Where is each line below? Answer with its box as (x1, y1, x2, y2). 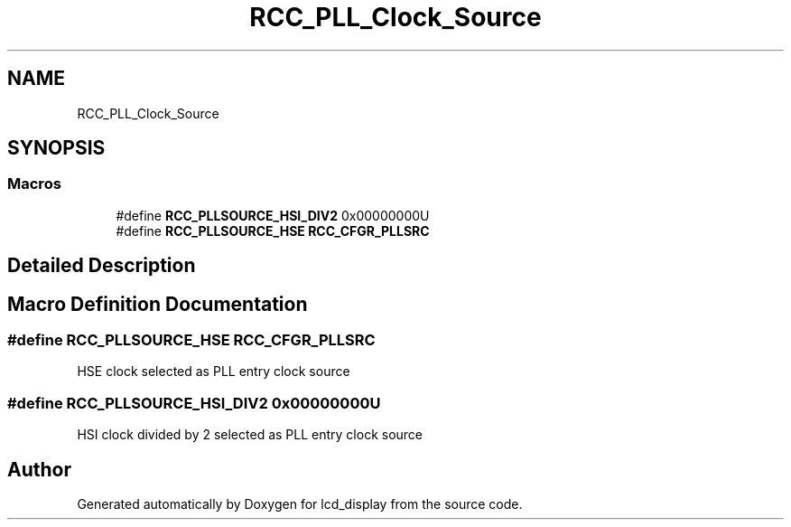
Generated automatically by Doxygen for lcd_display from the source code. (77, 496, 523, 513)
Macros (7, 174, 61, 193)
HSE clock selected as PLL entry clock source (77, 363, 350, 380)
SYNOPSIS (7, 136, 106, 160)
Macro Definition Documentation (7, 292, 308, 315)
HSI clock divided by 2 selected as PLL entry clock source (77, 427, 423, 443)
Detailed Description (7, 254, 196, 278)
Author (7, 457, 71, 481)
